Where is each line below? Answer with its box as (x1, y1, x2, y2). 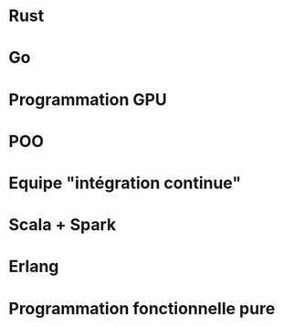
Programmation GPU (8, 89, 168, 110)
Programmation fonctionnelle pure (8, 298, 276, 319)
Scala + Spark (8, 215, 117, 236)
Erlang (8, 257, 59, 277)
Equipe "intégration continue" (8, 173, 242, 193)
